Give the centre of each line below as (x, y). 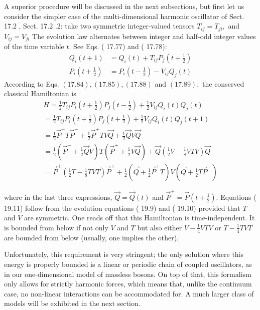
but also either (160, 227)
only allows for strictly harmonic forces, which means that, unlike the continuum (128, 284)
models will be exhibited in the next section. (72, 303)
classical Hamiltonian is (40, 93)
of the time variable (34, 46)
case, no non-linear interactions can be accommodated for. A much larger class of (129, 293)
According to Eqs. (32, 83)
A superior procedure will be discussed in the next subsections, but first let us (124, 6)
